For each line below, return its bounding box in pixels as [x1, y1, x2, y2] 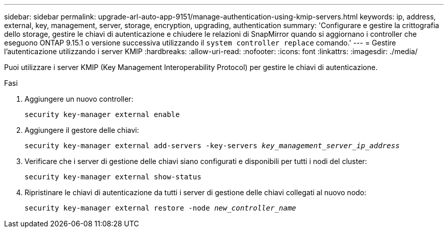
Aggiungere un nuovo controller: [25, 95, 133, 103]
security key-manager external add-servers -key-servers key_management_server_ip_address [25, 142, 400, 150]
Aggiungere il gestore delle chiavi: [25, 126, 139, 134]
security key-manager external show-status [25, 173, 201, 181]
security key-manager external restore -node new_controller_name [25, 204, 297, 212]
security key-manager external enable [25, 110, 180, 119]
